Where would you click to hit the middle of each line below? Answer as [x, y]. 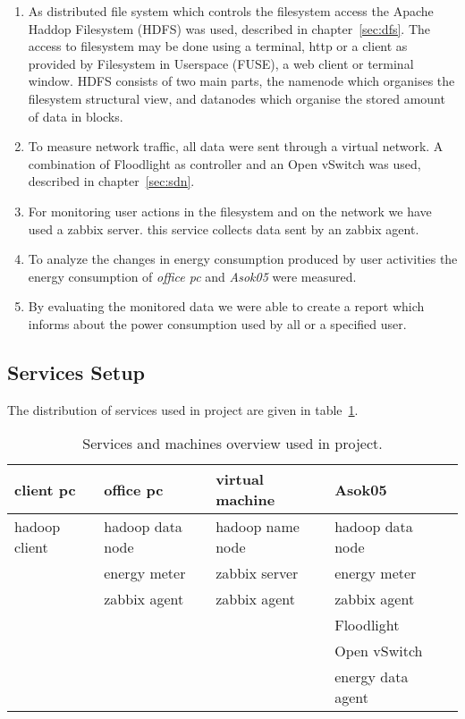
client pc [45, 489]
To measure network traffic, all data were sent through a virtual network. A [236, 146]
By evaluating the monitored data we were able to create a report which [226, 306]
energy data [372, 677]
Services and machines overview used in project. [232, 444]
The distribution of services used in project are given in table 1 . [183, 409]
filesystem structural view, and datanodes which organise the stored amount [237, 98]
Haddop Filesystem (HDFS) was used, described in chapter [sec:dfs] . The [229, 28]
